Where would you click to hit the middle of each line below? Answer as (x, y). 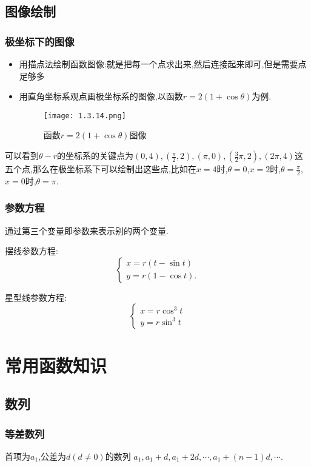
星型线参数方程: (36, 297)
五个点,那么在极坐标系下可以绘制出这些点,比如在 (101, 169)
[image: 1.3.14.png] (85, 116)
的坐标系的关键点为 (95, 156)
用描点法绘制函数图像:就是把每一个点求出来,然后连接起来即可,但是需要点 (163, 64)
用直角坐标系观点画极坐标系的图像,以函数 (101, 96)
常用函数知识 (56, 365)
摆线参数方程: (32, 251)
